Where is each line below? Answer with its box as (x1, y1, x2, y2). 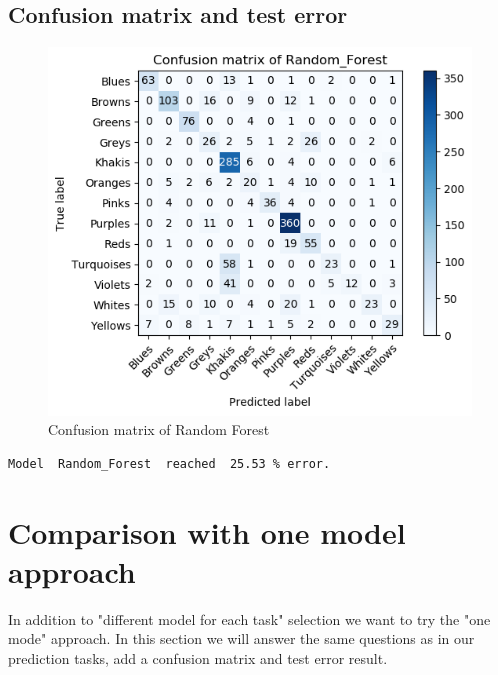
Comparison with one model (8, 511, 406, 552)
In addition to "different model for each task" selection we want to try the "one (8, 608, 491, 629)
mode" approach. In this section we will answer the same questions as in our (8, 628, 475, 649)
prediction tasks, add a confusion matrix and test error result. (8, 647, 388, 668)
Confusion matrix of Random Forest (48, 419, 270, 440)
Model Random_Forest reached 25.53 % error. (8, 456, 331, 471)
